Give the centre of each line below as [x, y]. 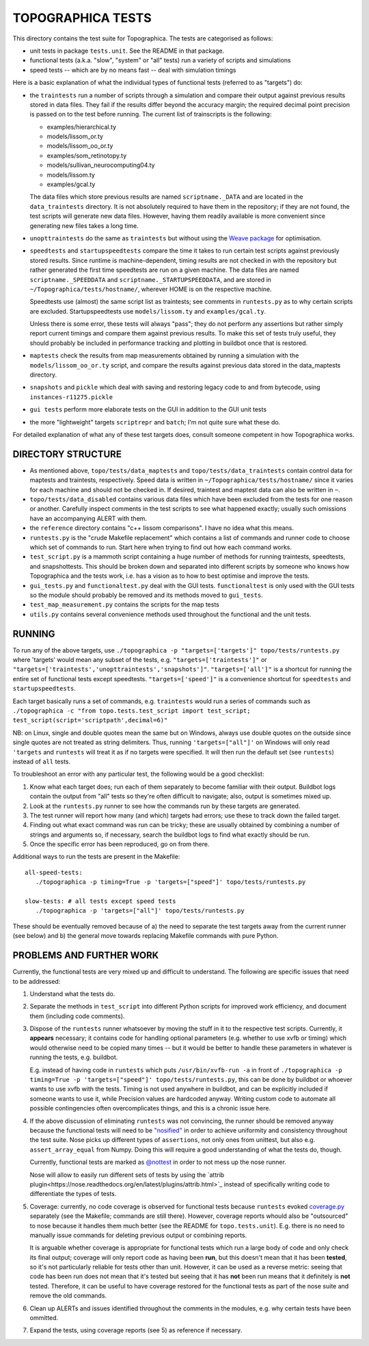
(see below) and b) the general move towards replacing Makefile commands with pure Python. [146, 936]
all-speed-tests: [54, 872]
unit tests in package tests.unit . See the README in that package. [127, 51]
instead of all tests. [42, 761]
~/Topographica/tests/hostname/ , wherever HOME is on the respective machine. [151, 289]
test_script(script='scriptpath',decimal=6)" [90, 720]
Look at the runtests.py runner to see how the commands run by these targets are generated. [165, 806]
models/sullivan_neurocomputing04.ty [101, 165]
